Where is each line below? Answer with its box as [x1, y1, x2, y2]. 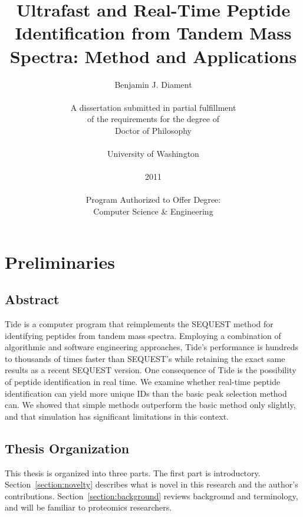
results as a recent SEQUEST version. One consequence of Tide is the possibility [5, 364, 297, 376]
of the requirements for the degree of [87, 113, 219, 125]
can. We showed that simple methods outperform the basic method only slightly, [5, 399, 296, 411]
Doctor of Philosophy [114, 124, 192, 136]
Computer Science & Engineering [93, 205, 213, 218]
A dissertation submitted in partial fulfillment [70, 101, 236, 113]
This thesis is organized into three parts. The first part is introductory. [5, 466, 261, 479]
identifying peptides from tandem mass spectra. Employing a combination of [5, 329, 281, 341]
